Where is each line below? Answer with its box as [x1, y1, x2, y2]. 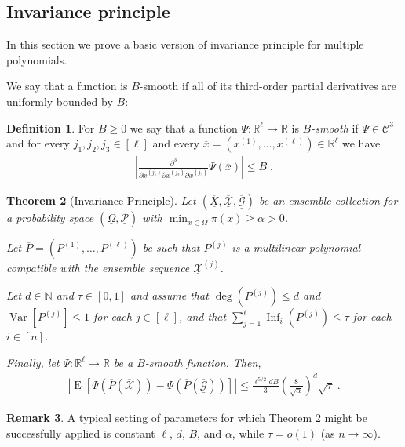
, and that [179, 308, 227, 325]
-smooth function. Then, [144, 354, 261, 370]
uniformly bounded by [6, 93, 113, 109]
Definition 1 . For [6, 119, 95, 136]
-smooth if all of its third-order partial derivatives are [139, 78, 397, 94]
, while [232, 424, 265, 441]
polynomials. [6, 51, 67, 67]
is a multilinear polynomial [232, 239, 361, 256]
